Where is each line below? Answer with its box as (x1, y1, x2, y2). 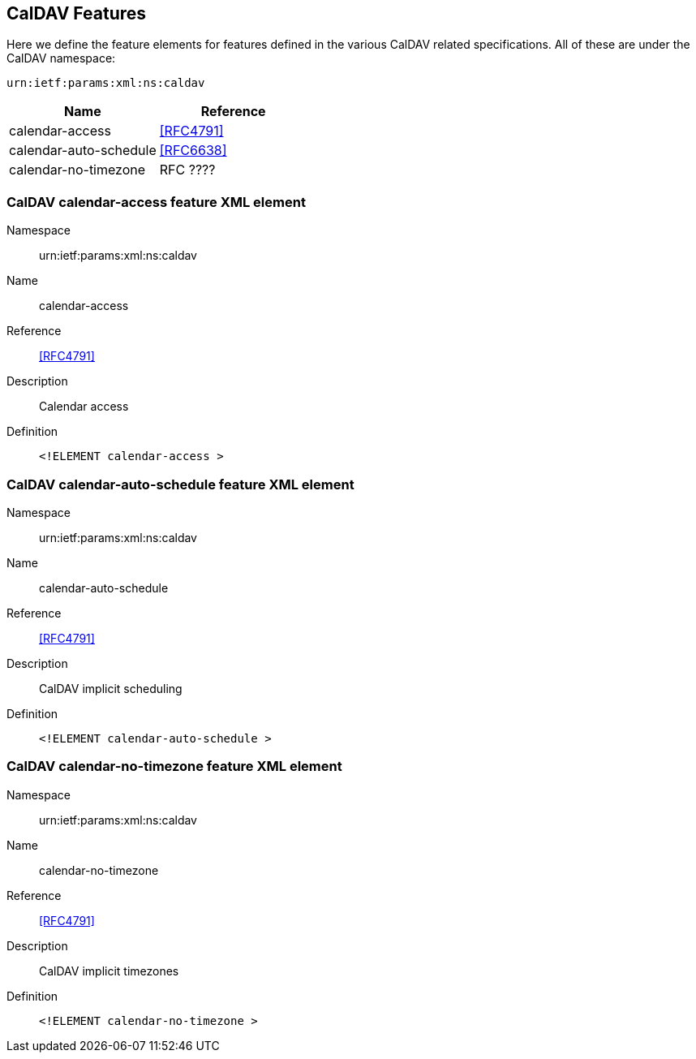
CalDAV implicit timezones (39, 963, 179, 978)
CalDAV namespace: (6, 51, 116, 66)
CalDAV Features (6, 3, 147, 24)
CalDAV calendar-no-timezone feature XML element (6, 758, 342, 775)
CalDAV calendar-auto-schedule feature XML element (6, 476, 354, 493)
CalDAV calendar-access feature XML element (6, 193, 306, 210)
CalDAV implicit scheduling (39, 681, 183, 695)
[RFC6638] (159, 142, 227, 159)
